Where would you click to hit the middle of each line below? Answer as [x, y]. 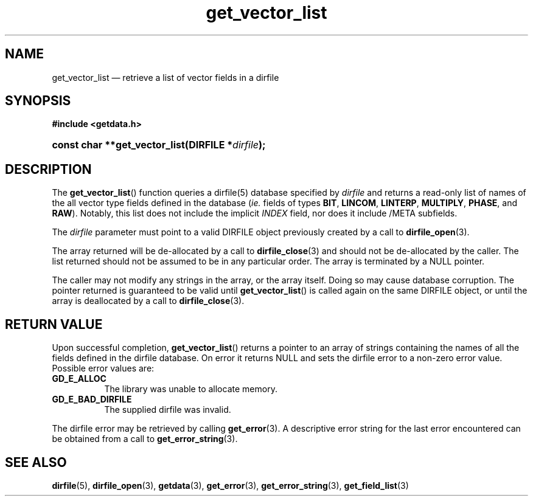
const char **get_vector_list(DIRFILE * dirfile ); [159, 145]
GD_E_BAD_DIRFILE [92, 399]
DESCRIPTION [48, 169]
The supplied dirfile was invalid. [168, 410]
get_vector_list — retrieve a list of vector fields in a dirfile [165, 77]
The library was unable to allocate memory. [191, 389]
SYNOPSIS [38, 101]
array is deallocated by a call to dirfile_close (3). [148, 301]
